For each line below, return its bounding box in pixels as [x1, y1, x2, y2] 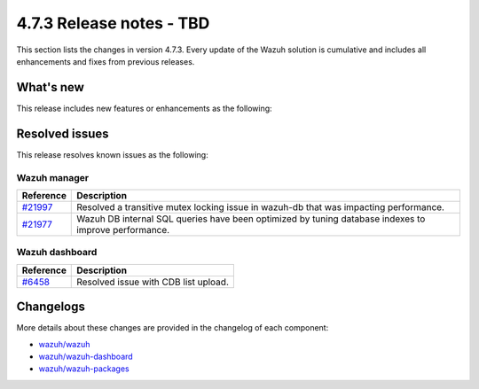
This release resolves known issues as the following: [16, 149, 208, 159]
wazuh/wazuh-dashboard [38, 351, 133, 362]
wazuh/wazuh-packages [38, 363, 130, 374]
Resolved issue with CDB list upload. [76, 276, 230, 288]
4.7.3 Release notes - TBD [16, 13, 210, 33]
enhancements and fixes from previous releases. [16, 56, 195, 66]
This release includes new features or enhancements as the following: [16, 103, 272, 113]
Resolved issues [16, 126, 110, 141]
